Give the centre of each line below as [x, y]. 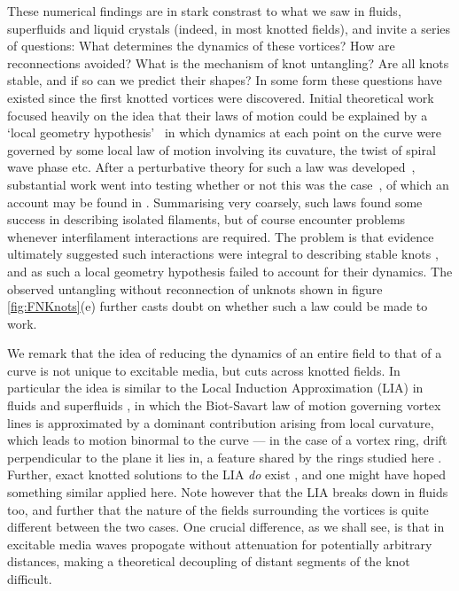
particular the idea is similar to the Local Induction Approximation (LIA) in [215, 388]
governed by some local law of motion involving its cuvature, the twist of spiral [222, 149]
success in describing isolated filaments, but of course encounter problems [206, 219]
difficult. [30, 579]
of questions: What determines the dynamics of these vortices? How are [201, 46]
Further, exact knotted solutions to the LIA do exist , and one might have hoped [226, 474]
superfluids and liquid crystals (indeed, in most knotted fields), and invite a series [229, 28]
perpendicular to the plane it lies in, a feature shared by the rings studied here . [225, 457]
